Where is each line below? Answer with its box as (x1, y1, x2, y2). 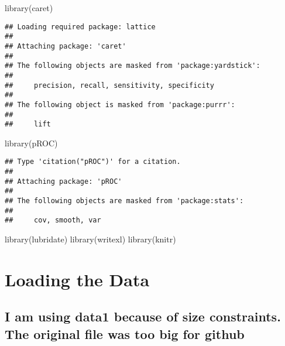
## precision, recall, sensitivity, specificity (5, 81, 214, 90)
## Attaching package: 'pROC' (5, 177, 122, 186)
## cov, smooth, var (5, 216, 101, 225)
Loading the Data (5, 267, 150, 291)
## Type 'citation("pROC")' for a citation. (5, 157, 181, 166)
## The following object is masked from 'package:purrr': (5, 100, 235, 109)
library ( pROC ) (5, 136, 58, 149)
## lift (5, 120, 51, 129)
